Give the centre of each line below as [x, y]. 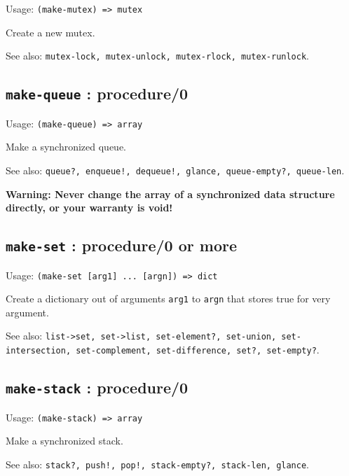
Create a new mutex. [50, 32]
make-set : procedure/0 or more [121, 245]
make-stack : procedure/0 [97, 387]
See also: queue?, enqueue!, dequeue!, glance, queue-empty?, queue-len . [175, 170]
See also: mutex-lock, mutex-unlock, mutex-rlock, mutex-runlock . [158, 56]
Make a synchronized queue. [66, 147]
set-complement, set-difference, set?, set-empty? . [198, 350]
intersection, [39, 351]
